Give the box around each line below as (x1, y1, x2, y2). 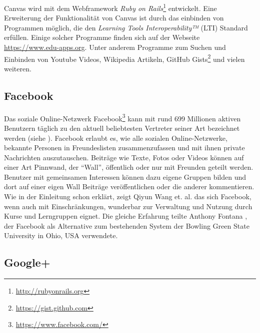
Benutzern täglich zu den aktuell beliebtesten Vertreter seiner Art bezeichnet (4, 122, 240, 133)
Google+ (4, 255, 50, 270)
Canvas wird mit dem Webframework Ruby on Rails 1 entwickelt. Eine (4, 1, 217, 13)
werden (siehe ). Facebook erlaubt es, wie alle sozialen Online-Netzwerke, (4, 132, 227, 143)
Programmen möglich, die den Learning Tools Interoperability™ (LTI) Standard (4, 22, 248, 32)
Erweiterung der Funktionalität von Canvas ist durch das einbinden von (4, 12, 224, 23)
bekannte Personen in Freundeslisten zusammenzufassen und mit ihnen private (4, 142, 245, 153)
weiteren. (4, 63, 31, 73)
